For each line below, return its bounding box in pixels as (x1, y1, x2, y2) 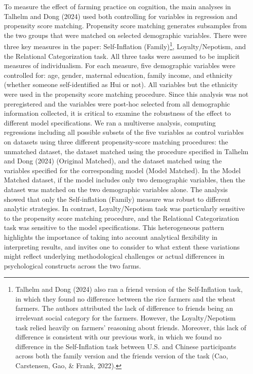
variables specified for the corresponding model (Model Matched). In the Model (4, 165, 241, 175)
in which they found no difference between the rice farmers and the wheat (15, 293, 235, 303)
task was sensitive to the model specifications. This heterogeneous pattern (4, 222, 224, 232)
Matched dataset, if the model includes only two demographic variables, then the (4, 175, 245, 185)
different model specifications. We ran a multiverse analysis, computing (4, 117, 216, 127)
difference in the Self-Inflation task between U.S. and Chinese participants (15, 341, 236, 351)
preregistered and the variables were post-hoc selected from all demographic (4, 98, 230, 108)
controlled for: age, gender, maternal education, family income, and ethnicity (4, 70, 233, 80)
